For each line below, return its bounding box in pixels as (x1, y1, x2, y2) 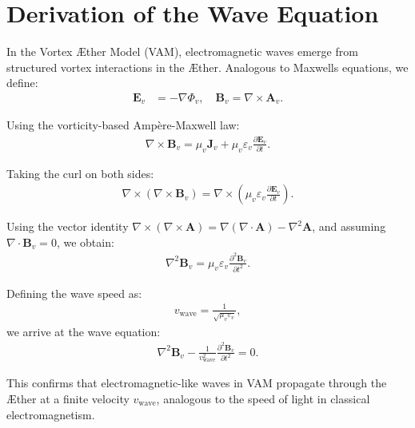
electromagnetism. (6, 406, 95, 422)
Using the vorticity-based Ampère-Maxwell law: (6, 117, 240, 133)
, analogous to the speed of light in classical (156, 390, 370, 406)
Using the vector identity (6, 218, 129, 235)
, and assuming (312, 218, 386, 235)
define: (6, 74, 38, 91)
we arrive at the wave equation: (6, 323, 161, 339)
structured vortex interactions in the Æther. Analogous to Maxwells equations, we (6, 58, 409, 75)
